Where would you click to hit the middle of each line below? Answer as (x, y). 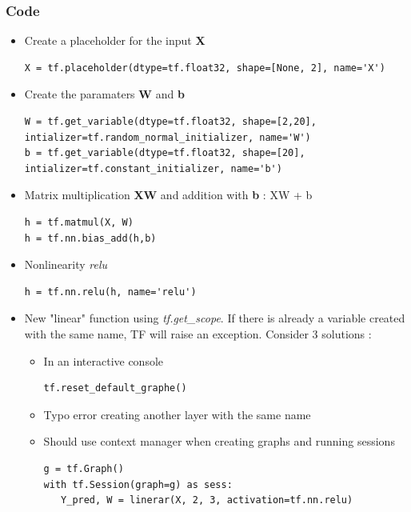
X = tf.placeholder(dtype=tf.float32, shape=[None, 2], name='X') (205, 68)
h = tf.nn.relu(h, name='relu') (110, 292)
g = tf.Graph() (84, 468)
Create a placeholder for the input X (115, 40)
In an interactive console (104, 360)
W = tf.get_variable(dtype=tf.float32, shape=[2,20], (170, 122)
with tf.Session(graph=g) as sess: (138, 484)
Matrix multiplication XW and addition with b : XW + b (168, 195)
